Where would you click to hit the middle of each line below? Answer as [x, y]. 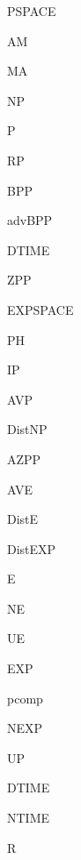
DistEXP [32, 548]
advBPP [30, 220]
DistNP [27, 429]
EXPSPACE [40, 309]
